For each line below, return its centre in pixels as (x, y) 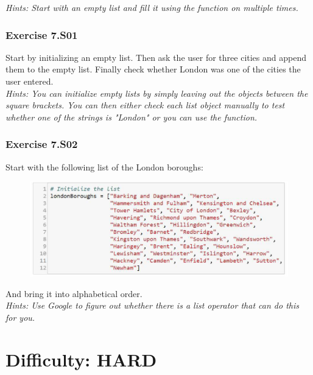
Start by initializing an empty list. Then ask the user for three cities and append (156, 57)
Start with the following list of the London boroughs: (104, 166)
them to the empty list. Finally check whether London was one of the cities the (153, 69)
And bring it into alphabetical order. (74, 293)
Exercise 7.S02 (42, 144)
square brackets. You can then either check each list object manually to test (145, 105)
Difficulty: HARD (81, 359)
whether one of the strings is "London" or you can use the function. (132, 117)
